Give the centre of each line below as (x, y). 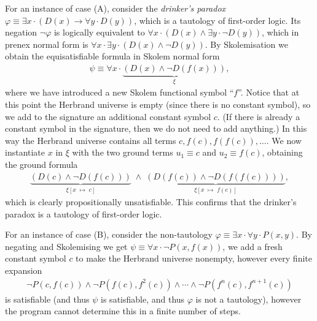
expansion (24, 270)
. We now (284, 140)
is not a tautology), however (249, 299)
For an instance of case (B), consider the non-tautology (109, 234)
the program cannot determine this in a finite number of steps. (123, 311)
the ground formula (41, 164)
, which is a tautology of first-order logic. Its (217, 20)
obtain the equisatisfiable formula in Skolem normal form (112, 56)
